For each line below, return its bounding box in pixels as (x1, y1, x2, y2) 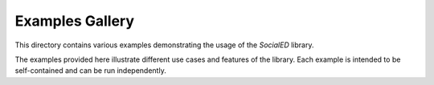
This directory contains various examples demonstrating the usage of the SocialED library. (14, 40, 314, 50)
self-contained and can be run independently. (14, 66, 166, 75)
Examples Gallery (14, 12, 135, 30)
